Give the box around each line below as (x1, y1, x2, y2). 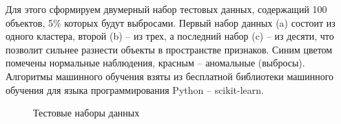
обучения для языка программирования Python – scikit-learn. (6, 82, 264, 97)
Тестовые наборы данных (33, 106, 140, 120)
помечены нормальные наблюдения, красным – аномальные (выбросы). (6, 55, 305, 70)
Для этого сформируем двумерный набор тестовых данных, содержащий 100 (6, 2, 327, 16)
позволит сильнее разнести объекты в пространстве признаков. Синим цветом (6, 42, 333, 56)
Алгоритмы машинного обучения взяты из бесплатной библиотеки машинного (6, 69, 334, 83)
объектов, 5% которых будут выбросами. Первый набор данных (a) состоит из (6, 15, 335, 29)
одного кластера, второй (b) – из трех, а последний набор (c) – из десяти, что (6, 29, 334, 43)
